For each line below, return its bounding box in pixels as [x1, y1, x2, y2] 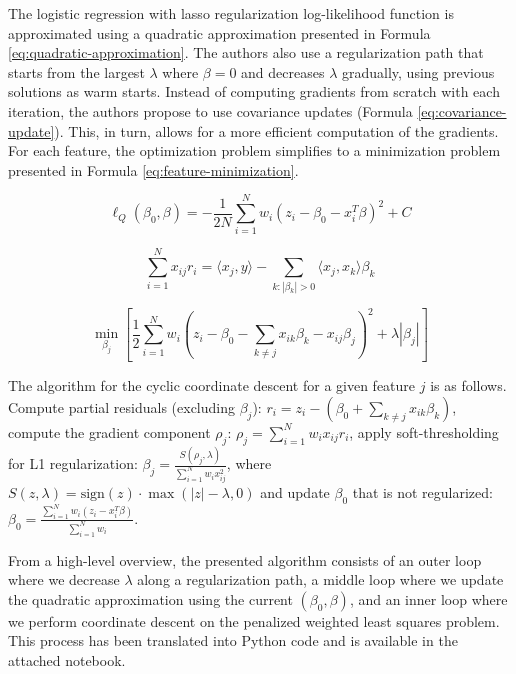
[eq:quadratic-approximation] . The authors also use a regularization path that [8, 42, 484, 63]
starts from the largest [8, 61, 145, 82]
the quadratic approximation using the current [8, 588, 293, 609]
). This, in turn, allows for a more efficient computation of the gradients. [54, 120, 499, 141]
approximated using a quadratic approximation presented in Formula [8, 22, 431, 43]
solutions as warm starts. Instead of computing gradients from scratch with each [8, 81, 500, 102]
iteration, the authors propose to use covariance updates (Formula [8, 100, 413, 121]
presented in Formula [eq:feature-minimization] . [8, 159, 299, 180]
